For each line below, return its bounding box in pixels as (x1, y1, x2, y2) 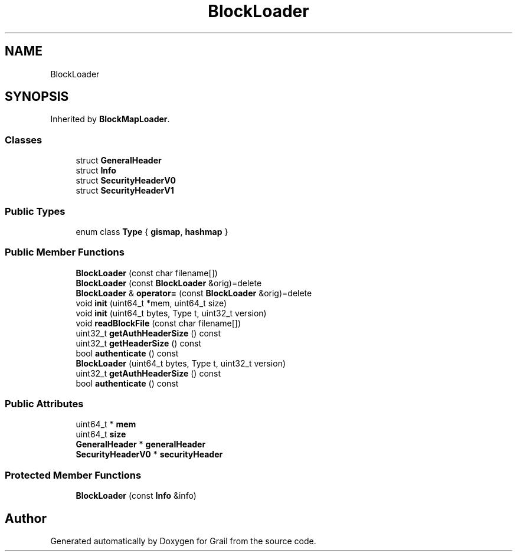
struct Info (76, 165, 116, 176)
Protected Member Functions (5, 469, 142, 481)
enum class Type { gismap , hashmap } (76, 226, 228, 237)
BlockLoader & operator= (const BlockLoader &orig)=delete (76, 287, 312, 298)
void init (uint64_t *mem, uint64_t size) (76, 297, 227, 308)
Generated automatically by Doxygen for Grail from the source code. (50, 536, 316, 547)
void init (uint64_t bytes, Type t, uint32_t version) (76, 308, 267, 318)
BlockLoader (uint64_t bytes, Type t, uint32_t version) (76, 358, 286, 368)
